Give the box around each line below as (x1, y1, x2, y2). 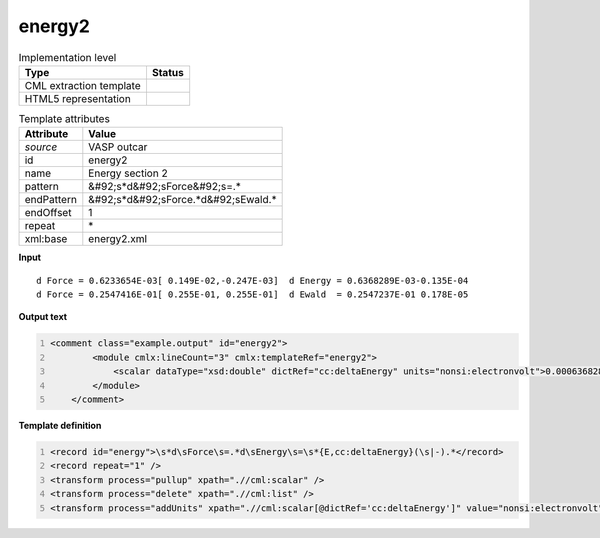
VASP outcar (88, 140, 148, 154)
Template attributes (18, 112, 110, 126)
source (24, 140, 58, 154)
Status (151, 65, 184, 79)
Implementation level (18, 50, 117, 64)
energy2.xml (88, 232, 148, 246)
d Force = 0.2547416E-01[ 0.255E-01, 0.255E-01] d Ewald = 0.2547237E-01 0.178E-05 (36, 289, 469, 300)
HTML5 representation (24, 91, 132, 105)
